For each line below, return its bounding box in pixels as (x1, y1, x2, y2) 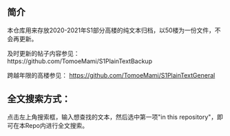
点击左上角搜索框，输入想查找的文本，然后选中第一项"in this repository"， (7, 113, 218, 121)
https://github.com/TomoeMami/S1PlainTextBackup (7, 57, 153, 65)
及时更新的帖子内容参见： (7, 49, 80, 57)
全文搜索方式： (7, 93, 71, 105)
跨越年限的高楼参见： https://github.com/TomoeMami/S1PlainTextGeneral (7, 71, 216, 79)
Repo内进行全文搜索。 (25, 121, 88, 129)
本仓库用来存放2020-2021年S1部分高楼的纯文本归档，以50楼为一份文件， (7, 26, 216, 34)
